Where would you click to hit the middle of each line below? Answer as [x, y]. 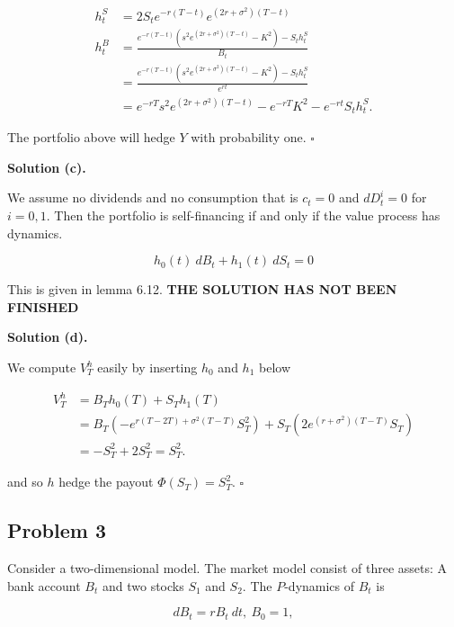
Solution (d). [48, 337]
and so [25, 482]
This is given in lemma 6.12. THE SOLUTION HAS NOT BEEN [202, 289]
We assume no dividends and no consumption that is [153, 197]
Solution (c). [47, 167]
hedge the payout [106, 482]
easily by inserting [147, 367]
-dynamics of [320, 585]
